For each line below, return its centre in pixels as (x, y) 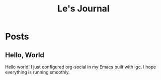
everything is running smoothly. (38, 72)
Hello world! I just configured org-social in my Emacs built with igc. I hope (80, 67)
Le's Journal (83, 9)
